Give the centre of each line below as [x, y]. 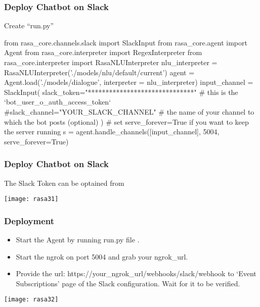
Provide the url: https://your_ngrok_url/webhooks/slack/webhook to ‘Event [136, 273]
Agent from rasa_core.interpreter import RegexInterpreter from [103, 52]
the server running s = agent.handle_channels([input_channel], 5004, [112, 132]
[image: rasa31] [31, 199]
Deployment [29, 220]
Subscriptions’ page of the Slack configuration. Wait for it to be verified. [128, 283]
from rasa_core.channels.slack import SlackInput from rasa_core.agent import [126, 42]
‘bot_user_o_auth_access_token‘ [58, 102]
